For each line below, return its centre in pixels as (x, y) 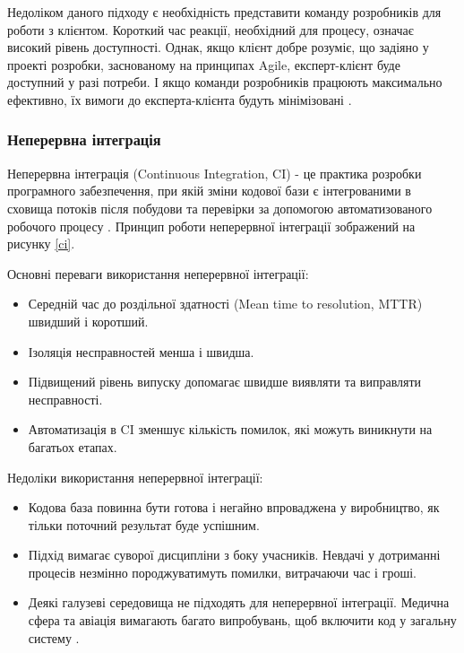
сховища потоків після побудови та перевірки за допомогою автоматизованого (220, 208)
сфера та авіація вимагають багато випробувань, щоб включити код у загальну (242, 620)
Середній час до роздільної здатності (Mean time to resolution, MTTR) (225, 304)
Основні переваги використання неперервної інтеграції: (158, 273)
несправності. (65, 399)
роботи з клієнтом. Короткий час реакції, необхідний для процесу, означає (211, 29)
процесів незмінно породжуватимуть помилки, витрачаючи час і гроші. (222, 572)
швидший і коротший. (88, 321)
